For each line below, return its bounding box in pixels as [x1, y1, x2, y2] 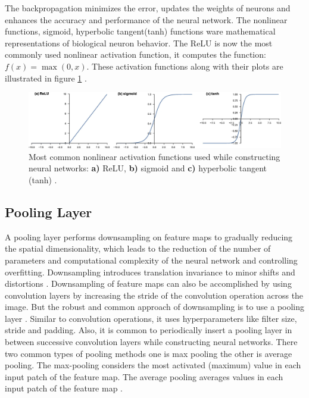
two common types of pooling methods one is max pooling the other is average [5, 347, 292, 359]
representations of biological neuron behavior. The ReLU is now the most [5, 36, 273, 49]
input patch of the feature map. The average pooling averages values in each [5, 370, 283, 383]
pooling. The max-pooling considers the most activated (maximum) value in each [5, 359, 301, 371]
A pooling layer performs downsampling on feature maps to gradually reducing [5, 230, 293, 243]
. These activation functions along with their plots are [86, 59, 283, 72]
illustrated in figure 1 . [5, 71, 87, 84]
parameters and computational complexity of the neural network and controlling [5, 253, 298, 266]
